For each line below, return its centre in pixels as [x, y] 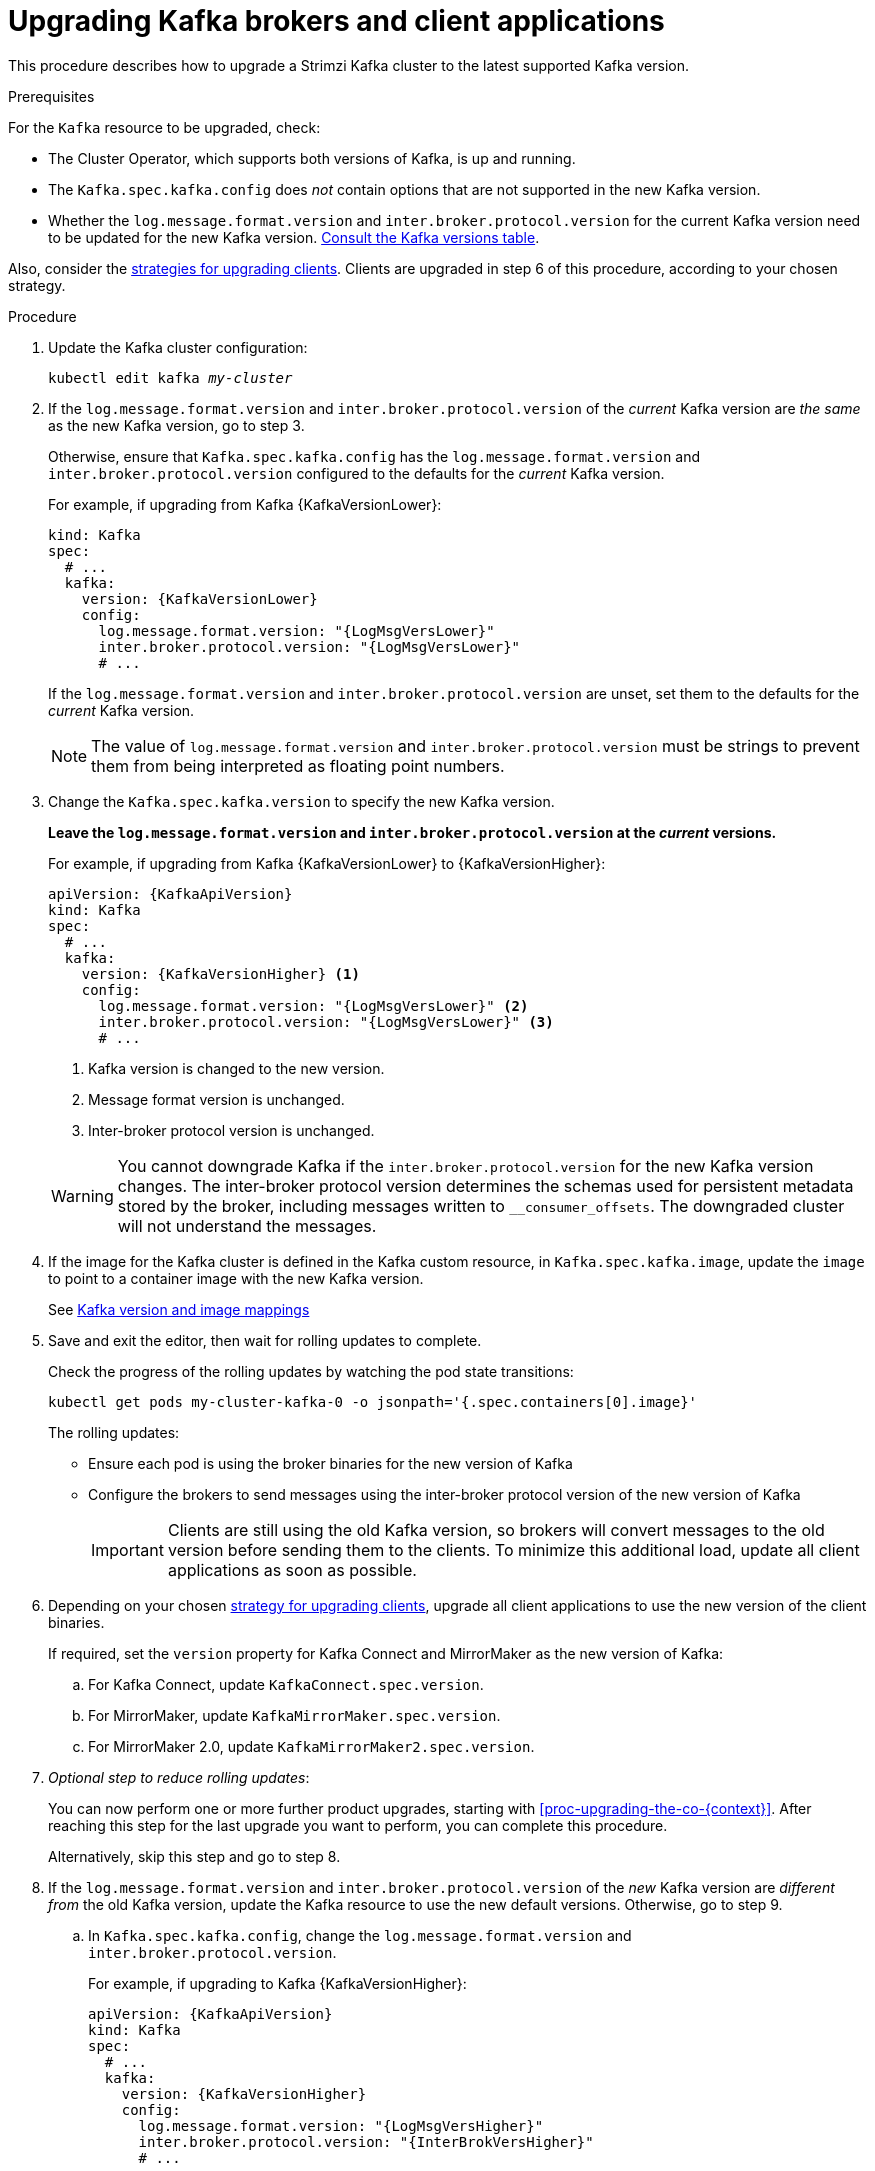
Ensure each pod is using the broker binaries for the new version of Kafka [330, 1463]
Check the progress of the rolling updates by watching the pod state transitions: [311, 1371]
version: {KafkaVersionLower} [199, 598]
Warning [82, 1195]
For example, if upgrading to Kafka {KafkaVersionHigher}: [277, 1983]
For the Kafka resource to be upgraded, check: [164, 127]
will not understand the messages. [247, 1225]
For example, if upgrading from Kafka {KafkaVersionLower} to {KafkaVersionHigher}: [327, 863]
